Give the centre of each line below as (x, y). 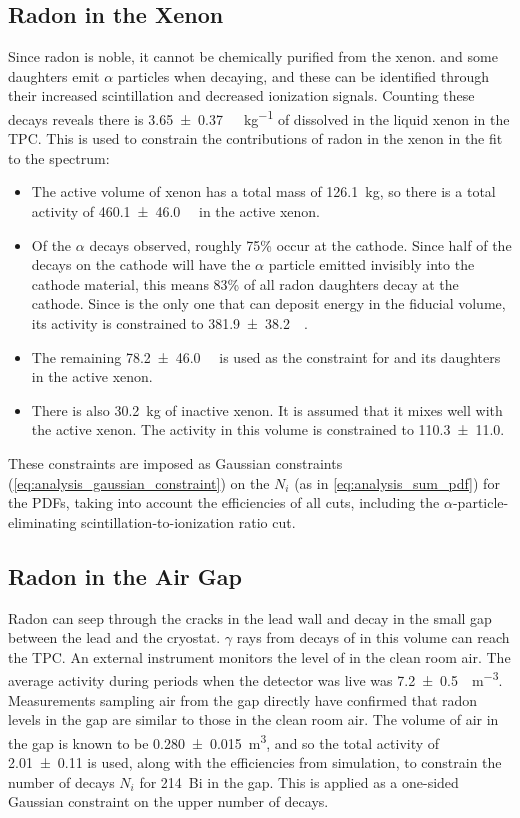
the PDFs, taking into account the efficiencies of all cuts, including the (224, 502)
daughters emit (54, 75)
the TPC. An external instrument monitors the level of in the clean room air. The (259, 656)
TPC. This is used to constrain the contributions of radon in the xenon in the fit (255, 138)
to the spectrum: (59, 157)
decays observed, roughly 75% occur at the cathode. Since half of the (300, 244)
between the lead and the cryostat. (114, 637)
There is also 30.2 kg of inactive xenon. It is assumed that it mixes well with (267, 409)
